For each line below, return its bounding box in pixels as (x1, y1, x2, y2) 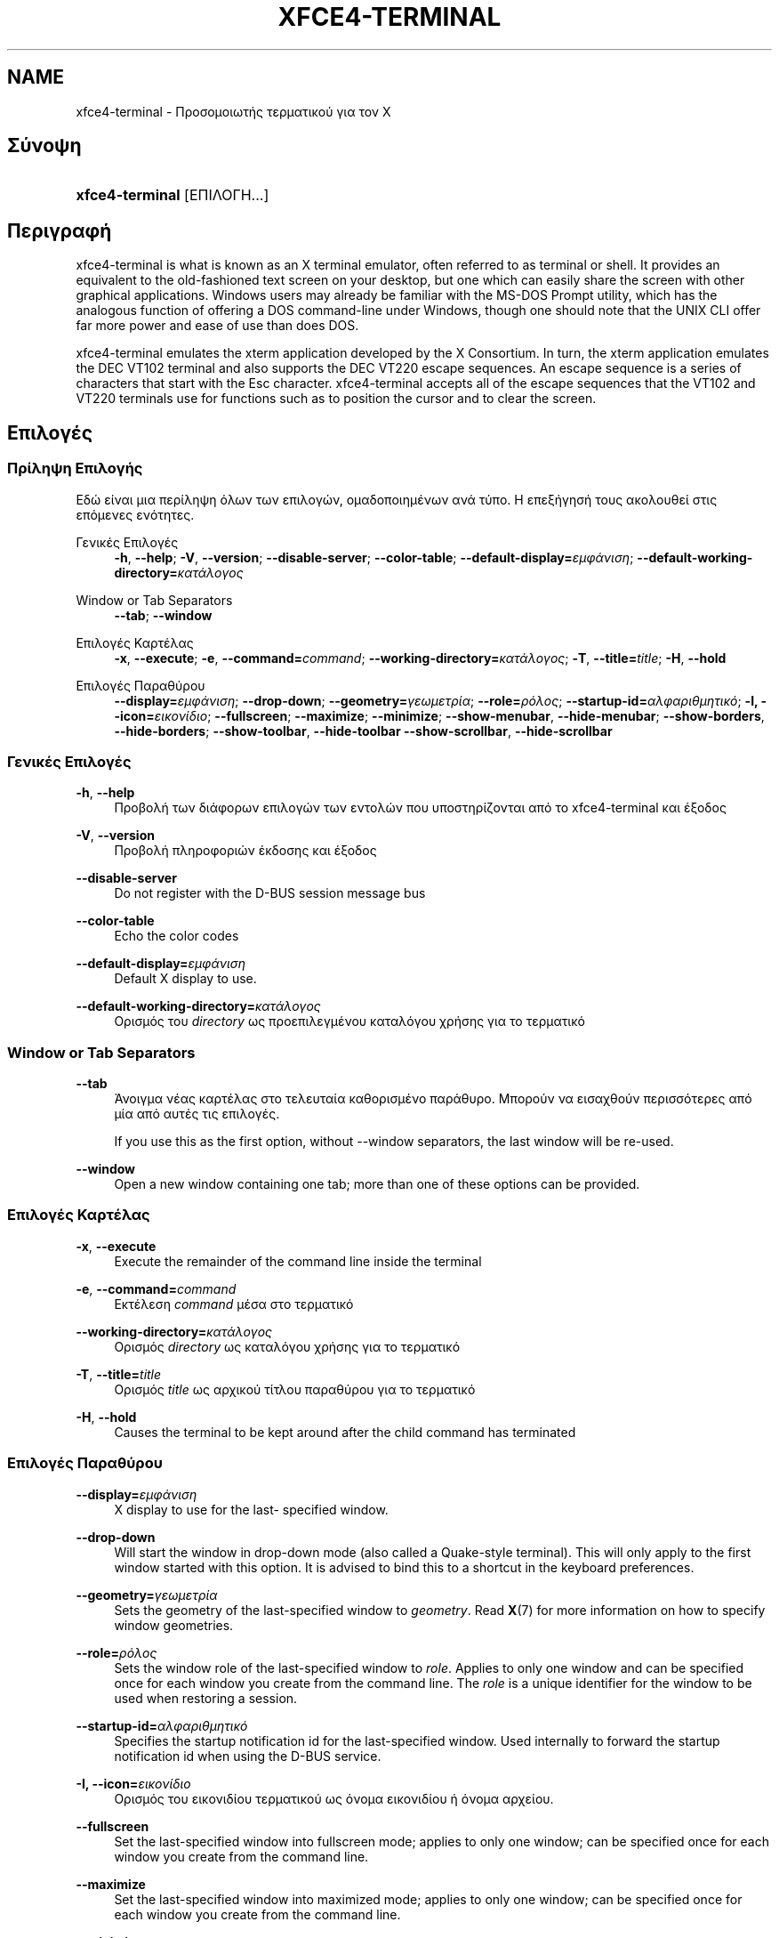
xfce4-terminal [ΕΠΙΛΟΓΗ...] (76, 186, 269, 205)
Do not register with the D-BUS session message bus (114, 885, 426, 901)
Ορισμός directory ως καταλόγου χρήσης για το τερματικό (114, 1338, 461, 1354)
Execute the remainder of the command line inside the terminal (114, 1253, 482, 1269)
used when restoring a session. (114, 1690, 298, 1706)
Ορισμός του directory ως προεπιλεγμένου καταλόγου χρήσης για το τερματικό (114, 1013, 585, 1030)
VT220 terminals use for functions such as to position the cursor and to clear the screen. (76, 391, 597, 407)
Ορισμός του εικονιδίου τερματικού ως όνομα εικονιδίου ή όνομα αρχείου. (114, 1790, 554, 1806)
